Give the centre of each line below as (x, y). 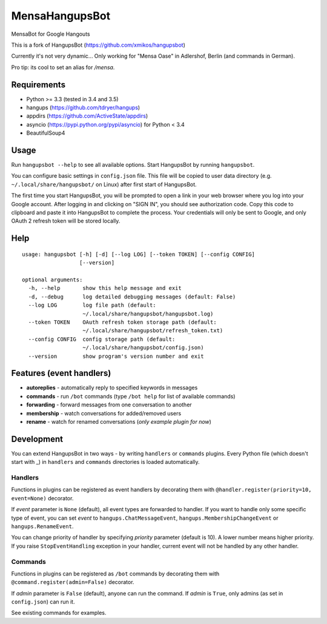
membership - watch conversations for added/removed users (104, 413)
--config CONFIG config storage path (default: (102, 339)
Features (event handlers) (61, 373)
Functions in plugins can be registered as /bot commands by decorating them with (115, 574)
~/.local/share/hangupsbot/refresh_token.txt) (153, 331)
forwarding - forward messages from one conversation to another (109, 405)
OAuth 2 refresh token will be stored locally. (66, 221)
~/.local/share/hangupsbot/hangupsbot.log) (148, 314)
